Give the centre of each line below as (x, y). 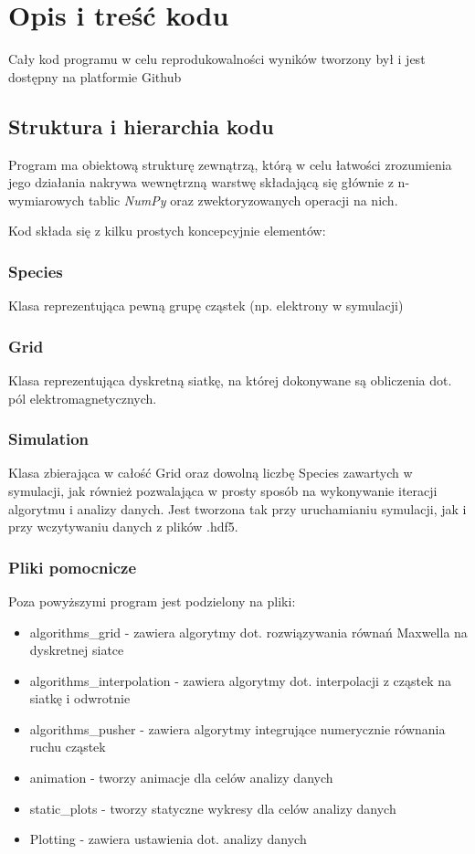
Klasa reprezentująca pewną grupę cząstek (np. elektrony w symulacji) (206, 306)
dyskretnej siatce (77, 650)
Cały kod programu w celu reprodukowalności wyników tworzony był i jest (217, 59)
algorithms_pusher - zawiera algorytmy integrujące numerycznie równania (237, 728)
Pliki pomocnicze (73, 567)
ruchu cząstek (68, 747)
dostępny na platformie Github (95, 76)
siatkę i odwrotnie (80, 698)
